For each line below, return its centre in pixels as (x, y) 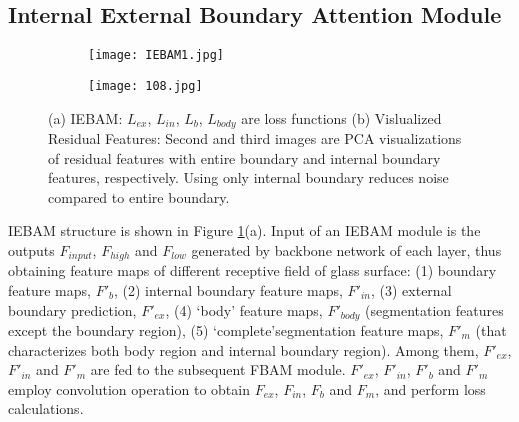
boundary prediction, (72, 309)
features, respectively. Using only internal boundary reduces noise (248, 177)
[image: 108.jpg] (145, 85)
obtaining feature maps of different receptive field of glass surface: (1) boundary (252, 270)
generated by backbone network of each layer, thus (346, 249)
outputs (31, 249)
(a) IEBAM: (85, 117)
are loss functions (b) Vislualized (341, 117)
